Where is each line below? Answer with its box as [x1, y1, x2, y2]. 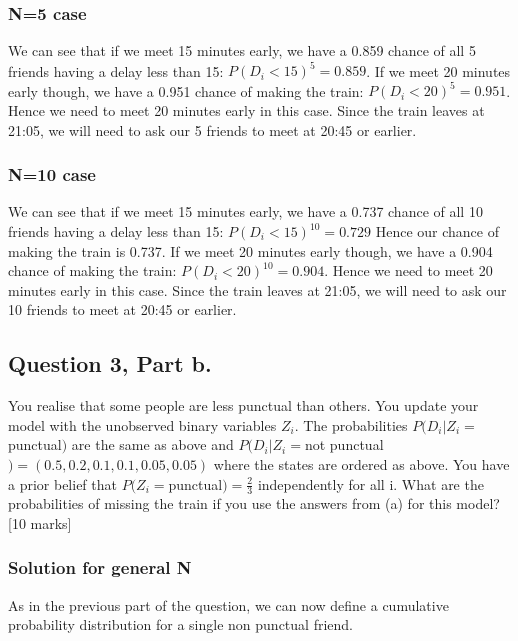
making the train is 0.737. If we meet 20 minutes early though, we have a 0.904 [8, 240, 493, 261]
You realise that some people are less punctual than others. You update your [8, 395, 479, 416]
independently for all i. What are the [257, 473, 484, 494]
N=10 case [8, 162, 96, 187]
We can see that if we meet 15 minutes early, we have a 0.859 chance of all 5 [8, 40, 476, 61]
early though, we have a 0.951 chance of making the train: [8, 80, 364, 101]
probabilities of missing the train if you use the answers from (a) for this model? [8, 493, 500, 514]
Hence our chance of [375, 221, 499, 241]
